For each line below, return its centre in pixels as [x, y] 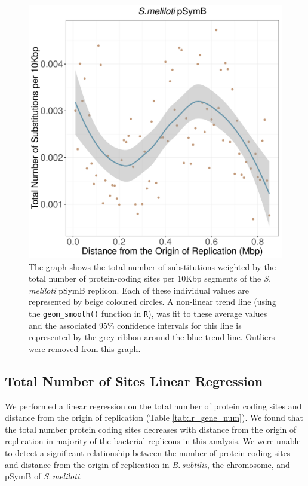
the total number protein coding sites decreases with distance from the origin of [151, 429]
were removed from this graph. [85, 348]
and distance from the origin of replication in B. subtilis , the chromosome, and [147, 464]
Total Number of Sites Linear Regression [134, 380]
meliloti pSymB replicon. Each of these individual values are [139, 290]
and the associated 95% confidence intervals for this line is [135, 325]
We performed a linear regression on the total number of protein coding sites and [153, 406]
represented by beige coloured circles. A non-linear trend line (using [153, 302]
